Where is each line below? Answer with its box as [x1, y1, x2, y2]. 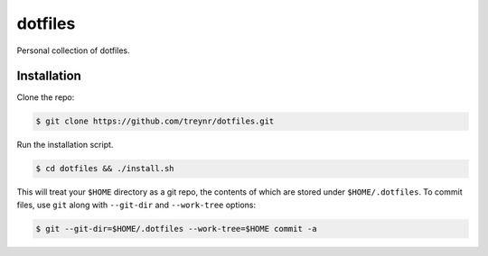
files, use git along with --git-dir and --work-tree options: [16, 199, 257, 210]
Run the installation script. [16, 140, 114, 151]
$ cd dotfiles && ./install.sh [35, 163, 175, 174]
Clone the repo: [16, 92, 75, 103]
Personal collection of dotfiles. [16, 45, 130, 56]
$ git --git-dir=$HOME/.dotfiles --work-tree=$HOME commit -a [35, 224, 317, 233]
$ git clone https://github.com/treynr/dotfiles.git [35, 116, 275, 126]
